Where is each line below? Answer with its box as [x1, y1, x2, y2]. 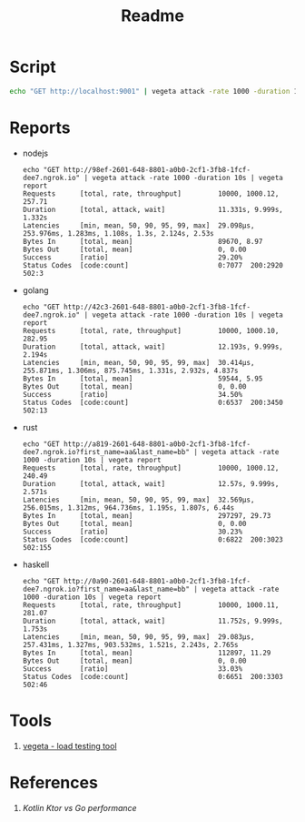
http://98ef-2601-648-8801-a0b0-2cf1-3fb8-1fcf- [63, 165, 251, 174]
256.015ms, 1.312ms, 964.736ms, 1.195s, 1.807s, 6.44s [22, 502, 235, 512]
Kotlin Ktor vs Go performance [22, 802, 138, 813]
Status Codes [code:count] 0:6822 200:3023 [22, 534, 283, 544]
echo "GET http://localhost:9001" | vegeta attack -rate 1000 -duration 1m [9, 86, 302, 96]
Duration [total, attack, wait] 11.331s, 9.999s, [22, 205, 283, 214]
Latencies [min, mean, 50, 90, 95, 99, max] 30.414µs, [22, 358, 255, 367]
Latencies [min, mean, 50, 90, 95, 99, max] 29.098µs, [22, 220, 255, 230]
